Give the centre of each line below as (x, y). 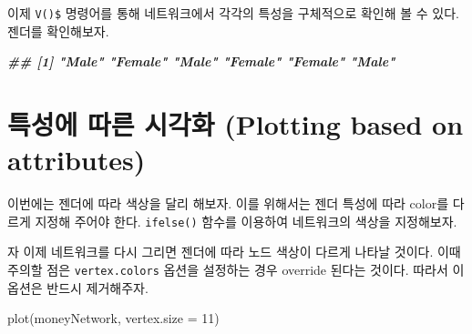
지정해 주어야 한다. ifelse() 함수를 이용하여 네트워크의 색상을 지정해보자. (246, 221)
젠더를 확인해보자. (58, 30)
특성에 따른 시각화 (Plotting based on (236, 124)
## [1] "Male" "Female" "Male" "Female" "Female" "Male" (201, 61)
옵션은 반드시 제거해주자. (78, 287)
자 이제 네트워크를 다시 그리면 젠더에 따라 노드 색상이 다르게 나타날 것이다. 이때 (234, 252)
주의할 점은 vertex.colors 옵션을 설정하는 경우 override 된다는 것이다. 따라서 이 (236, 269)
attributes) (77, 160)
